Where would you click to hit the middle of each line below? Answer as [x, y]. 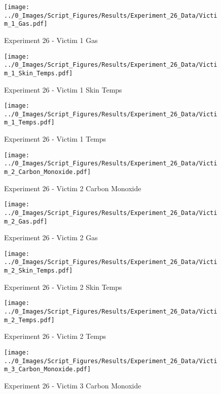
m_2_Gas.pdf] [26, 221]
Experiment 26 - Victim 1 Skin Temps [63, 89]
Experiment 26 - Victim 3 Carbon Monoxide [73, 385]
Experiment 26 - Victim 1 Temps [55, 139]
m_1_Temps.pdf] [30, 123]
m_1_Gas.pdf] [26, 24]
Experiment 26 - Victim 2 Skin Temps [63, 287]
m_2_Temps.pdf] [30, 320]
